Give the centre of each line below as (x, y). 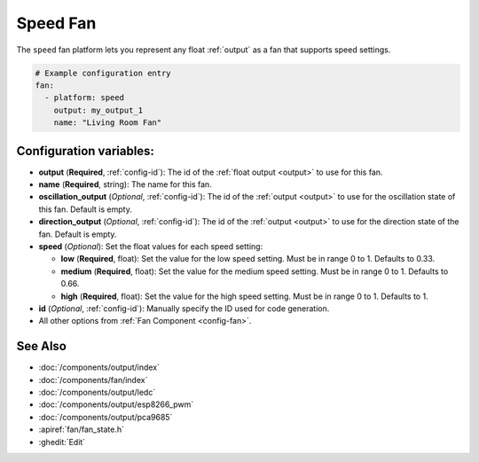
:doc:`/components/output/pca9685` (106, 417)
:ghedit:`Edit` (62, 442)
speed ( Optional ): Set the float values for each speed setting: (151, 246)
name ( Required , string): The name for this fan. (125, 184)
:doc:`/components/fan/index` (93, 380)
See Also (41, 346)
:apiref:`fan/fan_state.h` (81, 429)
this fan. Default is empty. (85, 209)
